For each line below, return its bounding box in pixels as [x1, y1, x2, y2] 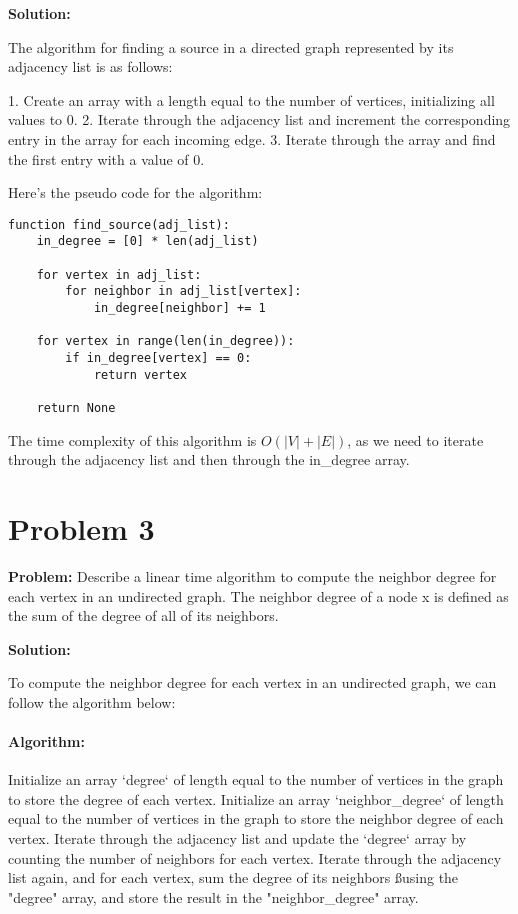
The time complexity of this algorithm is [8, 429, 257, 450]
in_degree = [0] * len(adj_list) [36, 234, 259, 249]
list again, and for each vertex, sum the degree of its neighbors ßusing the [8, 867, 459, 888]
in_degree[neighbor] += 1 [93, 301, 266, 316]
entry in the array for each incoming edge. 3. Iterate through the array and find [8, 128, 496, 149]
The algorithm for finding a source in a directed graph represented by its [8, 36, 454, 57]
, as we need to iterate [347, 429, 484, 450]
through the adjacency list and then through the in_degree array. [8, 449, 410, 470]
